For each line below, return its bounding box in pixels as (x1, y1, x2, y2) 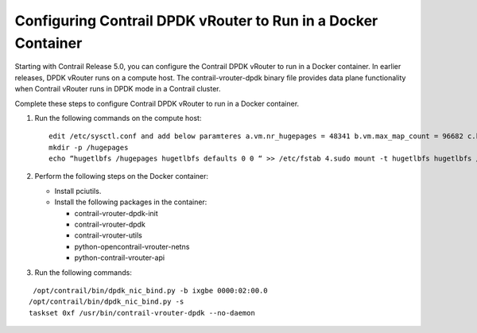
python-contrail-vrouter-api (74, 253, 165, 262)
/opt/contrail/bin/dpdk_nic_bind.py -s (29, 297, 184, 306)
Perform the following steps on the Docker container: (34, 172, 209, 181)
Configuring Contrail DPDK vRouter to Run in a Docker (14, 12, 378, 29)
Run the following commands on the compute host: (34, 113, 202, 122)
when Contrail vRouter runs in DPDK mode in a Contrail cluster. (14, 84, 222, 94)
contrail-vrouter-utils (74, 230, 142, 240)
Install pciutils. (54, 186, 102, 196)
